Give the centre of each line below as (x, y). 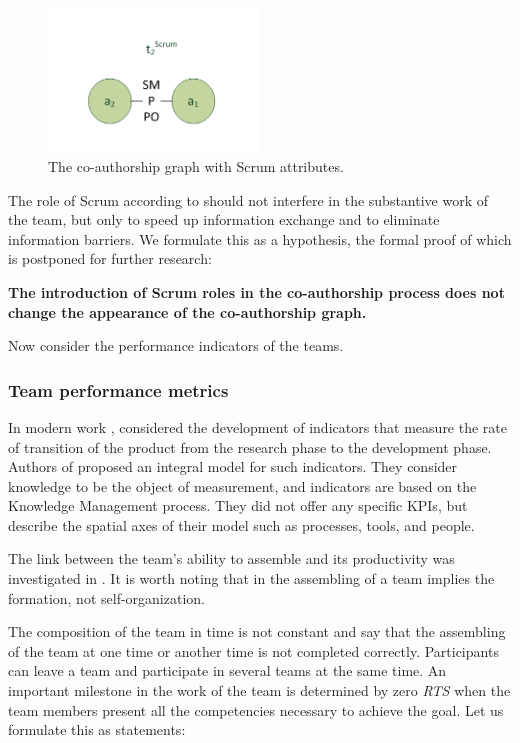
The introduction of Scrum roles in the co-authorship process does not (256, 291)
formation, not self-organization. (106, 597)
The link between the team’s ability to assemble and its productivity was (231, 558)
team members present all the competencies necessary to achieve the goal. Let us (256, 709)
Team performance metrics (118, 389)
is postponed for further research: (110, 258)
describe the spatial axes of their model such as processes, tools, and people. (241, 524)
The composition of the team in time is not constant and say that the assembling (257, 631)
